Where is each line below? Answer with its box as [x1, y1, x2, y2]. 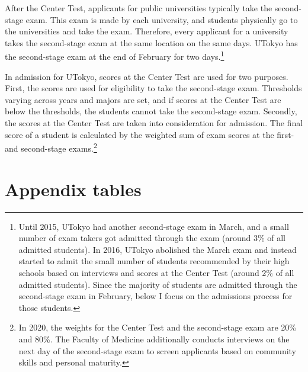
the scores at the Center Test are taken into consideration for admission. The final [5, 117, 303, 129]
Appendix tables [5, 177, 142, 201]
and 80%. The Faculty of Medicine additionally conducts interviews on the [18, 332, 290, 345]
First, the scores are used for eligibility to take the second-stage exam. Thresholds [5, 82, 302, 94]
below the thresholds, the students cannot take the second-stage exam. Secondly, [5, 105, 297, 117]
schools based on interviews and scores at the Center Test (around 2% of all [18, 266, 294, 278]
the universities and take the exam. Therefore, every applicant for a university [5, 25, 288, 37]
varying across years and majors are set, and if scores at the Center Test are [5, 93, 281, 105]
